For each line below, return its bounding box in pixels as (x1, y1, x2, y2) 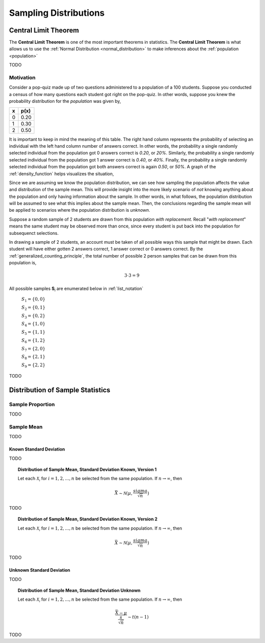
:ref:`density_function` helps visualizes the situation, (9, 170, 114, 177)
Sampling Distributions (9, 7, 105, 18)
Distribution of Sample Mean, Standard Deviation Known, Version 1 (18, 466, 157, 472)
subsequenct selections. (9, 230, 59, 236)
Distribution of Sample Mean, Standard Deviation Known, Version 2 (18, 516, 158, 522)
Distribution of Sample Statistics (9, 386, 110, 394)
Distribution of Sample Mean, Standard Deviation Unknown (18, 587, 141, 593)
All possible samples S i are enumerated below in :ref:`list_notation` (9, 286, 144, 292)
